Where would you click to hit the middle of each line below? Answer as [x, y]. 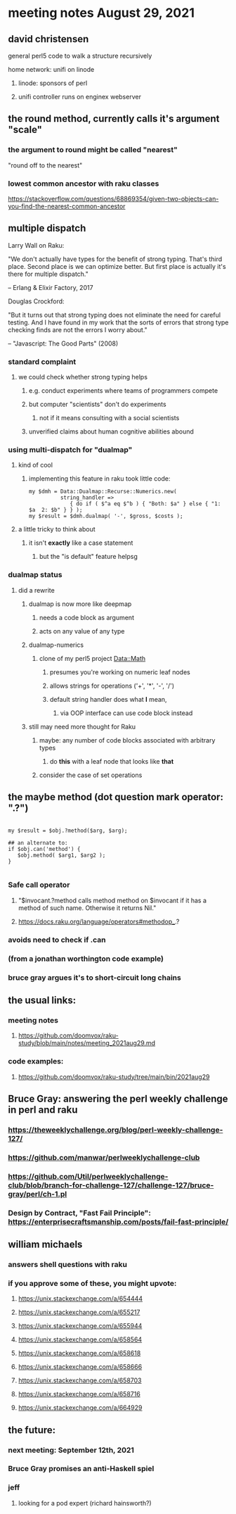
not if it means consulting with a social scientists [109, 418]
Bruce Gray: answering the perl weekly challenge [118, 1098]
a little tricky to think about [57, 529]
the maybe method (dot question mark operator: [116, 797]
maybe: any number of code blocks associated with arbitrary [127, 740]
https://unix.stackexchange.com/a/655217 [79, 1312]
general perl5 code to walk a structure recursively [80, 56]
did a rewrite [36, 590]
